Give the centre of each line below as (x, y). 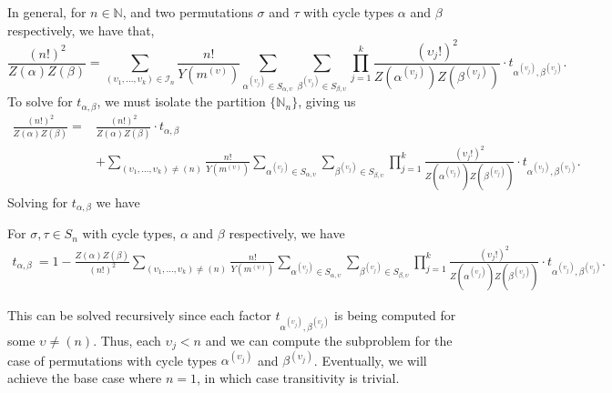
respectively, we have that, (81, 30)
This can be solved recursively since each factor (139, 315)
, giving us (327, 101)
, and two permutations (188, 12)
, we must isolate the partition (181, 101)
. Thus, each (127, 340)
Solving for (38, 202)
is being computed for (395, 315)
